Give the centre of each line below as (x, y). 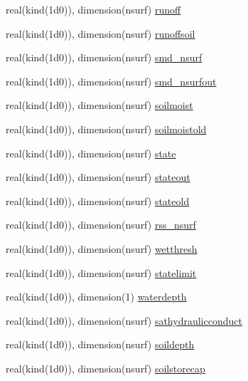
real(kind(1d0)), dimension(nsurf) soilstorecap (106, 368)
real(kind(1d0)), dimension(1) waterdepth (96, 297)
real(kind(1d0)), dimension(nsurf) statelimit (101, 272)
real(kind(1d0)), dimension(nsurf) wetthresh (102, 248)
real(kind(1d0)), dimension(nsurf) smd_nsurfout (111, 81)
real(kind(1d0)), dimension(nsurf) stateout (98, 177)
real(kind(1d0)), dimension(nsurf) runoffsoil (101, 33)
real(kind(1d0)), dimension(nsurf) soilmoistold (106, 129)
